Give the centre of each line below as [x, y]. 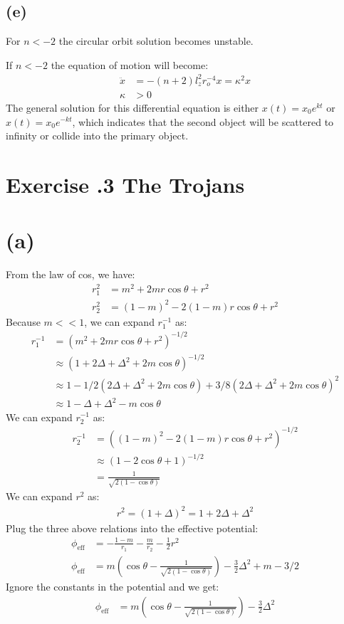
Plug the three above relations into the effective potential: [132, 528]
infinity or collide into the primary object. [97, 136]
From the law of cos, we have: [71, 274]
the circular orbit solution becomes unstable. [156, 41]
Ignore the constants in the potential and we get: [113, 586]
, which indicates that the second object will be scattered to [203, 121]
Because [23, 321]
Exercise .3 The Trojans [125, 184]
